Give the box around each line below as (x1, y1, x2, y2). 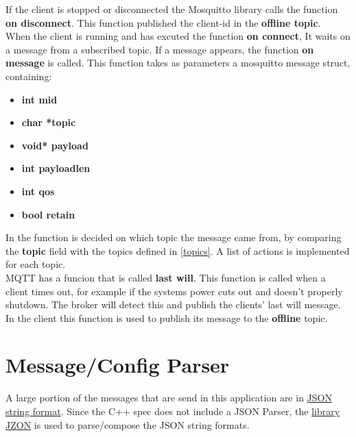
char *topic (21, 115, 76, 129)
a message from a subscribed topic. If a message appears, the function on (5, 42, 314, 56)
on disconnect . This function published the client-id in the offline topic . (5, 15, 321, 29)
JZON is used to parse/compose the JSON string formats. (5, 417, 250, 432)
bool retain (21, 207, 75, 221)
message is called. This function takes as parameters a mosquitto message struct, (5, 55, 351, 70)
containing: (5, 68, 52, 83)
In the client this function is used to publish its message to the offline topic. (5, 310, 328, 325)
